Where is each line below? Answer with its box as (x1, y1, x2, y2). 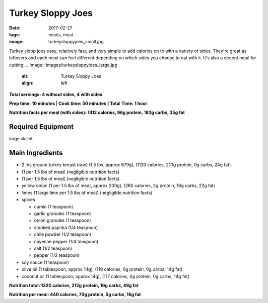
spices (21, 197, 35, 202)
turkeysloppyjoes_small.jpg (48, 39, 104, 45)
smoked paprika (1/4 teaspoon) (34, 224, 98, 230)
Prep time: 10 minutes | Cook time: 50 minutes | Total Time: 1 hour (9, 101, 147, 106)
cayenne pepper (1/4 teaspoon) (34, 238, 99, 244)
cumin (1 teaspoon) (34, 203, 73, 209)
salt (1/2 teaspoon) (34, 245, 72, 251)
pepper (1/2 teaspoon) (34, 252, 80, 258)
